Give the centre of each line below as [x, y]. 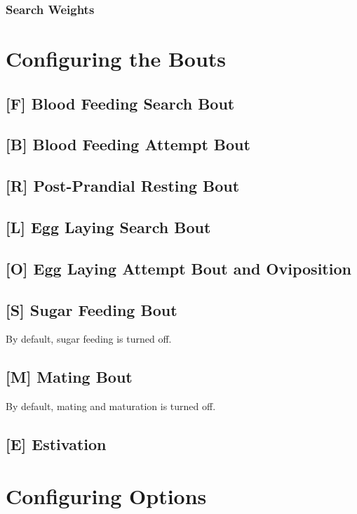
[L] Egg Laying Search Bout [108, 226]
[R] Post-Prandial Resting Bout [123, 186]
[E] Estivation [56, 444]
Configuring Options [106, 495]
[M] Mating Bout [69, 377]
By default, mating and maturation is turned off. [111, 406]
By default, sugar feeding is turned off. [89, 339]
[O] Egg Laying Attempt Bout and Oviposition [178, 268]
